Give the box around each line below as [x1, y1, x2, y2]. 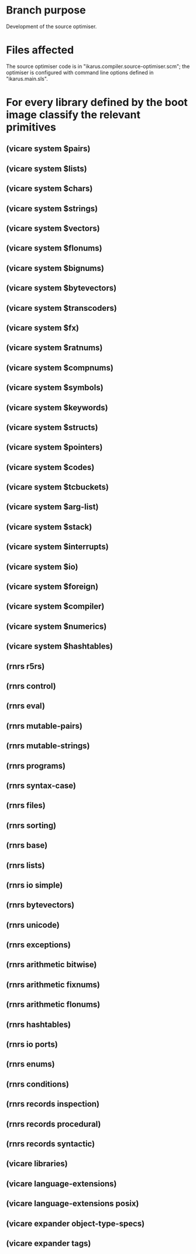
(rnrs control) [6, 681, 57, 691]
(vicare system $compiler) [6, 601, 105, 612]
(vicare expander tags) [6, 1238, 91, 1248]
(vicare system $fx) [6, 323, 79, 333]
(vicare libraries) [6, 1159, 68, 1169]
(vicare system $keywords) [6, 402, 108, 413]
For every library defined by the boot [6, 96, 188, 109]
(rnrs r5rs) [6, 661, 45, 671]
